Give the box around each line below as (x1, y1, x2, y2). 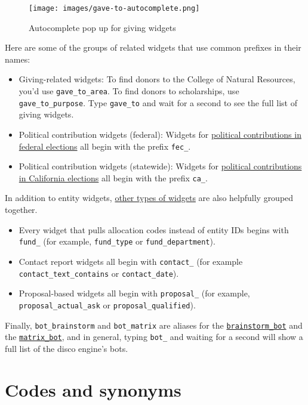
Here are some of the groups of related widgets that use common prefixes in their (5, 41, 301, 54)
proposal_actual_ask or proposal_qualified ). (19, 298, 196, 311)
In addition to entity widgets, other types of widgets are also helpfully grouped (5, 191, 294, 204)
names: (5, 52, 30, 65)
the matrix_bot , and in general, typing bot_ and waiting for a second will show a (5, 330, 303, 343)
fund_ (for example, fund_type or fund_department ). (19, 235, 215, 248)
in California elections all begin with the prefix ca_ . (19, 171, 208, 184)
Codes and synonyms (5, 377, 181, 401)
